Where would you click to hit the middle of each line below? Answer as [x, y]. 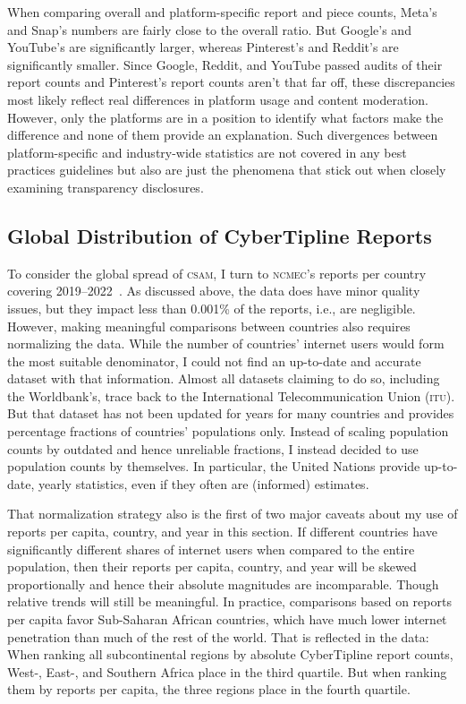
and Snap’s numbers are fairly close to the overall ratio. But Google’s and [209, 29]
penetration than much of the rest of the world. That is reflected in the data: [218, 636]
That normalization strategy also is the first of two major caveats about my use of [233, 514]
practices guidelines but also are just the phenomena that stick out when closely [227, 170]
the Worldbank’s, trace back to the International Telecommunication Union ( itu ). [231, 395]
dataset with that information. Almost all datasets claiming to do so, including [224, 378]
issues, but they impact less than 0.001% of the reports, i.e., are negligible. [212, 308]
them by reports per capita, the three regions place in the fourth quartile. [209, 689]
